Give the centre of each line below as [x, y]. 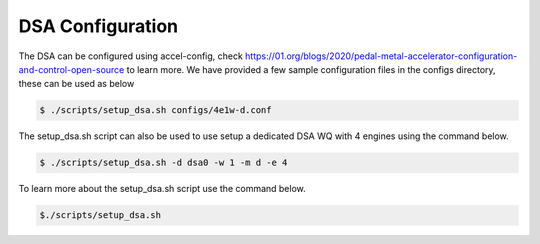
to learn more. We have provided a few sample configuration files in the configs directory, [311, 69]
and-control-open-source [71, 69]
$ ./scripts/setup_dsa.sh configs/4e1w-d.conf [155, 110]
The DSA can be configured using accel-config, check [131, 56]
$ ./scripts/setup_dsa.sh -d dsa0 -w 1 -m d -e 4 [163, 163]
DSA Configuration [98, 26]
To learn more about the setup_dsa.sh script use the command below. [162, 189]
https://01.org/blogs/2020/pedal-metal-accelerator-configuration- [381, 56]
